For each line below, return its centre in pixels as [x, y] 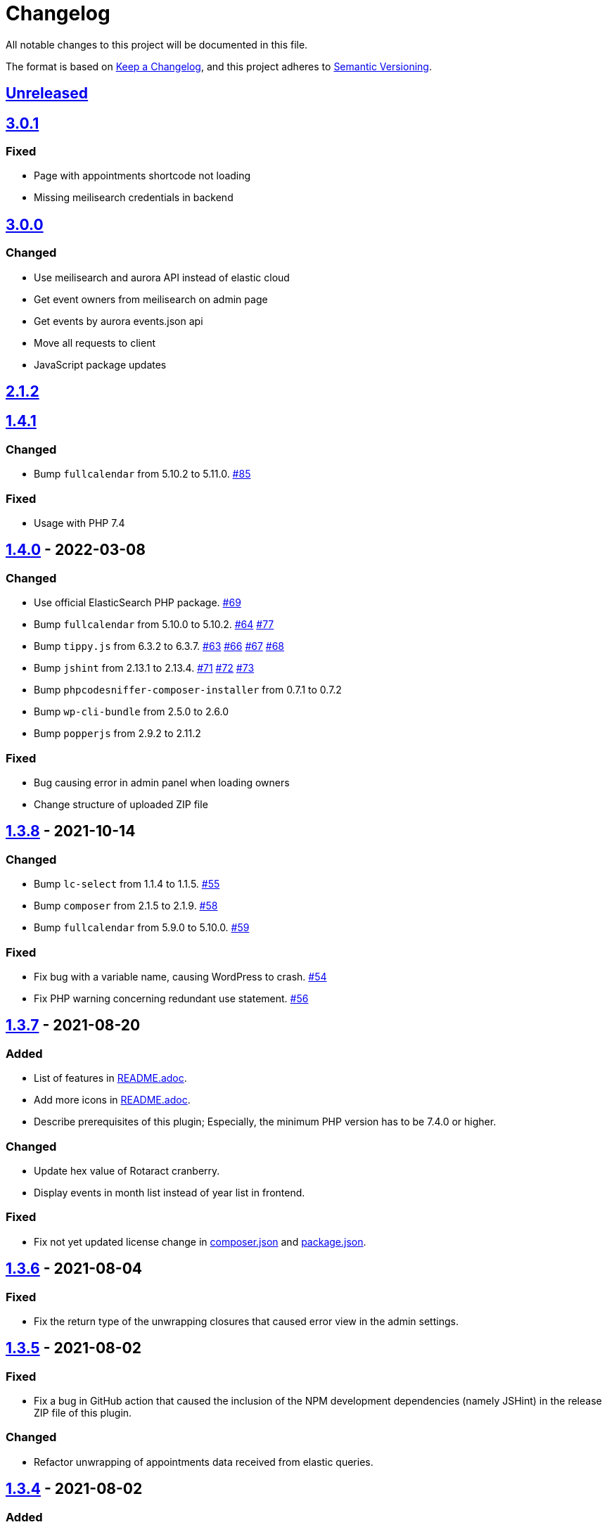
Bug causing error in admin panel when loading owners [162, 782]
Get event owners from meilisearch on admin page [151, 299]
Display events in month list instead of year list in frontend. [170, 1192]
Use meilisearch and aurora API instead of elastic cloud [162, 277]
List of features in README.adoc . [110, 1078]
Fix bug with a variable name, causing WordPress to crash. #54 [180, 976]
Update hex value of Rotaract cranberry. [127, 1170]
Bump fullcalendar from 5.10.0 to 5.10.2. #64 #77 [154, 625]
